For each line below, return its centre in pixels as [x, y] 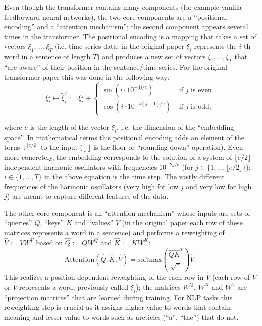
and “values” [94, 223]
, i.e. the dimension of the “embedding [176, 126]
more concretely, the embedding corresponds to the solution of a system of [118, 156]
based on [50, 242]
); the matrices [158, 287]
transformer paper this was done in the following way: [87, 76]
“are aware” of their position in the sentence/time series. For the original [116, 67]
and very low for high [219, 186]
